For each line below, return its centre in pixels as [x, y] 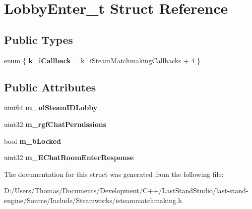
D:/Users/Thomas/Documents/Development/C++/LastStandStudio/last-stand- [126, 190]
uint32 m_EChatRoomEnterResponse [69, 157]
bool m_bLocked [32, 141]
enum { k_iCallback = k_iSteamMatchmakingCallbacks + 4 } [102, 60]
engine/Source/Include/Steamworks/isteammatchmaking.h [93, 200]
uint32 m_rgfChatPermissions [55, 124]
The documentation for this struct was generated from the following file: [114, 174]
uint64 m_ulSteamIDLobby [51, 107]
